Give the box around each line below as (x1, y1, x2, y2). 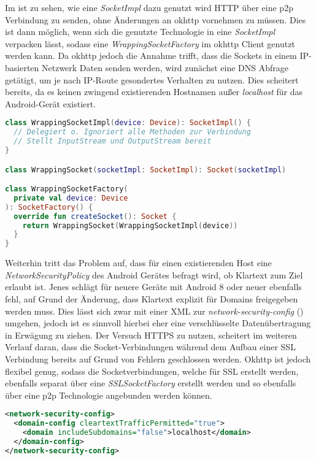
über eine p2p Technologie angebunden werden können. (5, 388, 212, 401)
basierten (5, 61, 39, 74)
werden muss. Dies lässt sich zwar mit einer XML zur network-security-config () (5, 304, 304, 317)
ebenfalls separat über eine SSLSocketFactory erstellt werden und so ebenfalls (5, 377, 296, 389)
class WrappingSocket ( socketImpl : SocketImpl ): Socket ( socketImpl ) (5, 165, 287, 174)
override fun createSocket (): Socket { (13, 212, 177, 221)
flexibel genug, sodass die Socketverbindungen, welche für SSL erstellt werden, (5, 364, 299, 377)
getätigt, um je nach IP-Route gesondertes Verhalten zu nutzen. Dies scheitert (5, 73, 299, 86)
